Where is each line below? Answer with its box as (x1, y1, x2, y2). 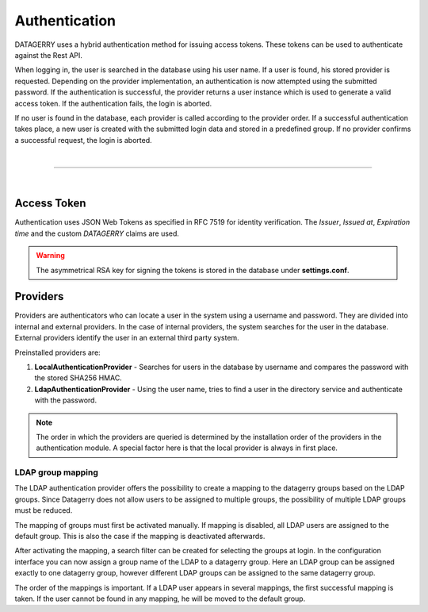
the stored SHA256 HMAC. (34, 373, 122, 383)
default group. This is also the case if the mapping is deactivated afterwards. (14, 532, 266, 541)
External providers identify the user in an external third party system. (14, 333, 239, 343)
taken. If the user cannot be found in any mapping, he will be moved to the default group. (14, 594, 306, 603)
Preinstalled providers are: (14, 348, 101, 357)
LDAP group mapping (14, 467, 99, 478)
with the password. (34, 395, 97, 405)
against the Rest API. (14, 50, 83, 60)
